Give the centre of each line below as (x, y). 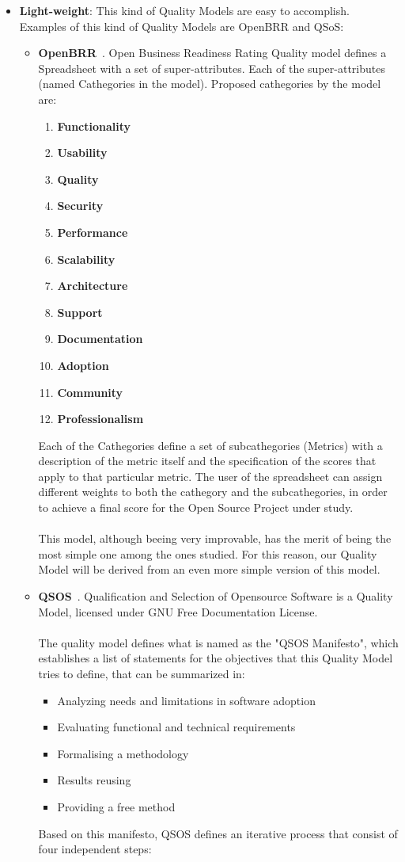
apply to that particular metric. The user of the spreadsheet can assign (210, 476)
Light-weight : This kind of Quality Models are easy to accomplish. (184, 10)
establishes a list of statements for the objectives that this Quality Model (216, 658)
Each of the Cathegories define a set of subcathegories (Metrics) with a (210, 445)
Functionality (94, 126)
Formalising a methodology (123, 753)
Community (90, 392)
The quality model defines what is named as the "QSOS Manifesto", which (218, 642)
